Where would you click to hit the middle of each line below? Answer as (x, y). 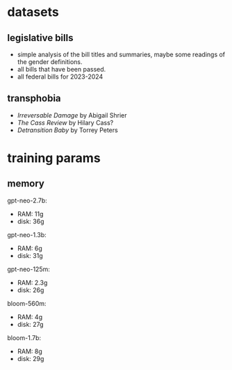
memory (26, 184)
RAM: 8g (30, 351)
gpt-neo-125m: (29, 269)
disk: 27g (30, 324)
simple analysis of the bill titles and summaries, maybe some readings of (121, 54)
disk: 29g (31, 358)
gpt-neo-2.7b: (27, 200)
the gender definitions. (50, 62)
